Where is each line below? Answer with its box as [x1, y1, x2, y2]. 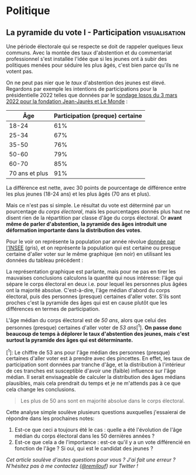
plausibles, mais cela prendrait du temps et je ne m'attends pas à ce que [6, 380, 181, 387]
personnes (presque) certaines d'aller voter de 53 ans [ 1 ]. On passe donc [6, 323, 183, 331]
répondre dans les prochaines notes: [6, 415, 95, 422]
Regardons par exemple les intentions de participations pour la [6, 86, 157, 92]
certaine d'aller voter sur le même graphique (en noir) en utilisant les [6, 251, 171, 257]
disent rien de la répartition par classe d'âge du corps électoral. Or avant [6, 214, 183, 221]
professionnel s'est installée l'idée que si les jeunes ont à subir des [6, 56, 167, 62]
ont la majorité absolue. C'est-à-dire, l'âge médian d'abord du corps [6, 287, 170, 293]
